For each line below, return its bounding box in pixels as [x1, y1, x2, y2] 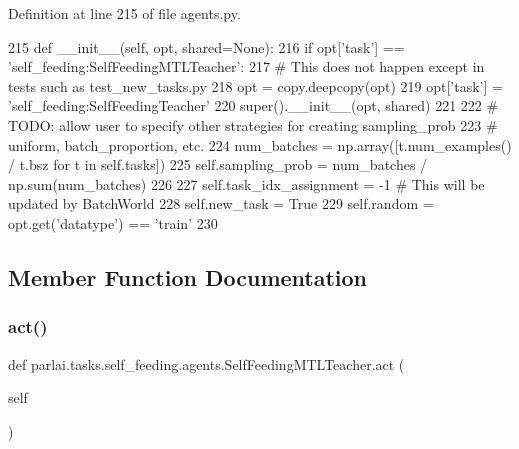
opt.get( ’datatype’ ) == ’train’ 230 [8, 212, 218, 233]
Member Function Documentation [8, 261, 368, 292]
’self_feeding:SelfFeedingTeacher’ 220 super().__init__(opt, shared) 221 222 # [8, 95, 499, 116]
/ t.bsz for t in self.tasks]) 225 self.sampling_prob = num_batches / [8, 154, 428, 175]
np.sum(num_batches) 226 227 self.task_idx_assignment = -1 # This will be [8, 173, 485, 194]
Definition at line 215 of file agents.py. [8, 3, 241, 23]
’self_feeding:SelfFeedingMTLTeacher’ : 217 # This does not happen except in [8, 56, 485, 77]
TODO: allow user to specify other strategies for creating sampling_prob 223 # [8, 114, 498, 135]
